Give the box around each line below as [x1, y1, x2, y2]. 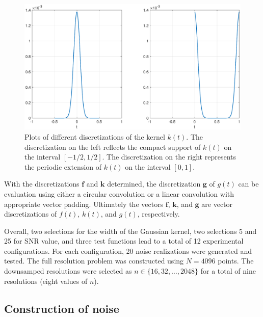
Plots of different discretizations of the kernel [24, 131, 165, 142]
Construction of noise [4, 300, 119, 316]
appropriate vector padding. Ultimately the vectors [4, 198, 164, 209]
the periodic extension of [24, 161, 102, 172]
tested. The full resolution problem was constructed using [4, 255, 184, 266]
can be [238, 178, 259, 189]
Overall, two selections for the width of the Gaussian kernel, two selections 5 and [4, 225, 257, 236]
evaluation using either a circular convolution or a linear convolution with [4, 188, 234, 199]
